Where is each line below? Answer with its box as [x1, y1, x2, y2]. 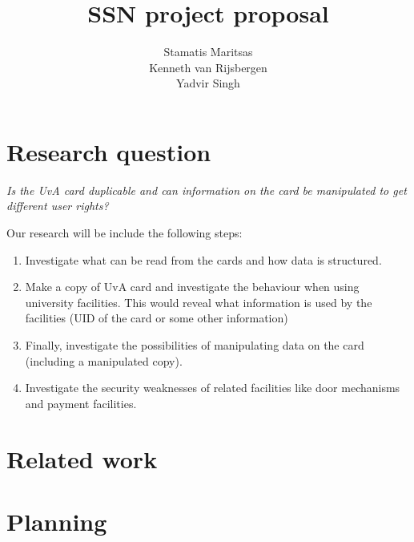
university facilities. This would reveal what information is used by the [25, 293, 372, 310]
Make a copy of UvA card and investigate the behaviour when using [25, 278, 360, 295]
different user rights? [6, 197, 109, 214]
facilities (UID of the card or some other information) [25, 309, 288, 326]
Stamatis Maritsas [163, 43, 253, 60]
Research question [6, 135, 211, 168]
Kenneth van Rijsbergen [149, 59, 267, 75]
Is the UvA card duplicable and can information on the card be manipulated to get [6, 181, 407, 198]
